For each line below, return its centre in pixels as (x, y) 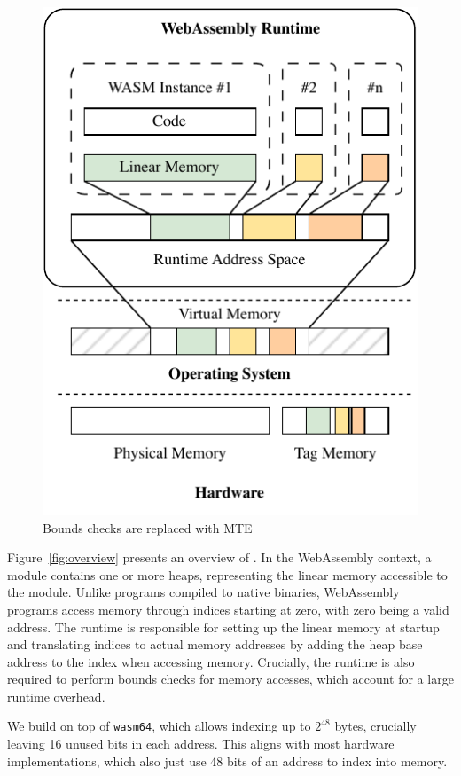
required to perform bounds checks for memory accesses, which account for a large (230, 679)
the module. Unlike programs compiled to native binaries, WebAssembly (203, 592)
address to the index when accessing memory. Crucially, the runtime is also (211, 661)
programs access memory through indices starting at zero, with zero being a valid (228, 609)
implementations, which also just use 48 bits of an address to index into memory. (227, 760)
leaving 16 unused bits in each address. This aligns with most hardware (201, 744)
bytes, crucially (375, 726)
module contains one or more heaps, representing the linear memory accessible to (227, 574)
